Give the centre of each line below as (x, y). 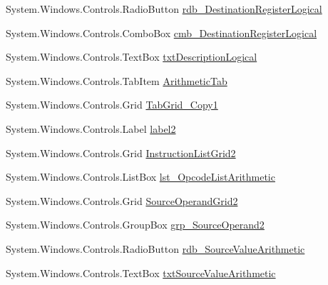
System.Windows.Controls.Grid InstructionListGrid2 (121, 152)
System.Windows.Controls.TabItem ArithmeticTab (117, 80)
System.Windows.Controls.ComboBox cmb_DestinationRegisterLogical (162, 32)
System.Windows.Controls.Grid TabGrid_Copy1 (112, 105)
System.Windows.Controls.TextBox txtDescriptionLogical (132, 57)
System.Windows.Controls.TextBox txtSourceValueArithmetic (141, 272)
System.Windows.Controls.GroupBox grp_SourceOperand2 (135, 225)
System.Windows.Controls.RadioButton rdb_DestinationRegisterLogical (164, 9)
